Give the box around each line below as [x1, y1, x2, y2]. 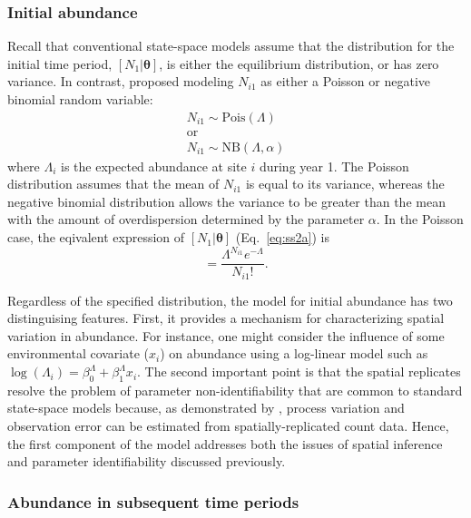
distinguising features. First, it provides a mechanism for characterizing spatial [7, 308, 445, 327]
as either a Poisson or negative [260, 72, 430, 91]
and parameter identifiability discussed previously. [7, 452, 286, 471]
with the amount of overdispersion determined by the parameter [7, 210, 365, 229]
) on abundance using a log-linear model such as [160, 344, 428, 363]
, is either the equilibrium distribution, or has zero [159, 54, 439, 73]
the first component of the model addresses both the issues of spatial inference [7, 434, 443, 453]
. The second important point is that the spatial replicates [137, 362, 461, 381]
